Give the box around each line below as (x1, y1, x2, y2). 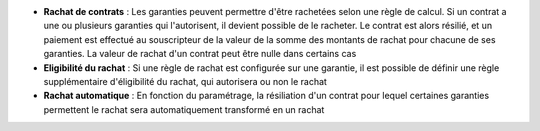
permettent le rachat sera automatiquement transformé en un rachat (43, 103, 325, 115)
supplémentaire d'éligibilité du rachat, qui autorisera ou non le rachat (43, 75, 327, 87)
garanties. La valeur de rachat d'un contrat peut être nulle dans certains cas (43, 48, 357, 60)
